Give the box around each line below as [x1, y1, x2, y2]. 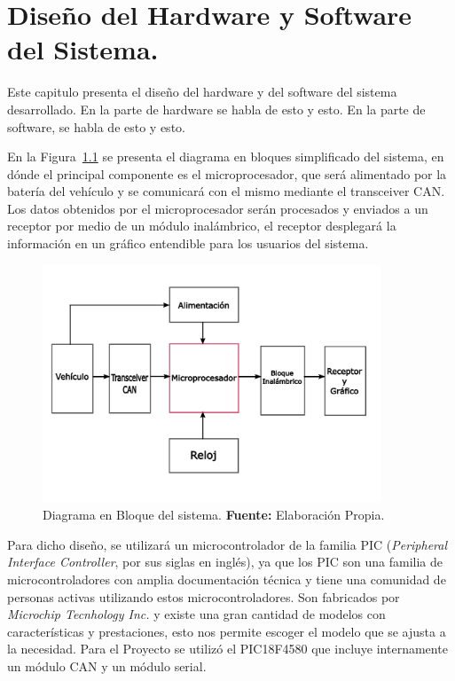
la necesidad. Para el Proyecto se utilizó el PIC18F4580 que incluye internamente [7, 639, 448, 658]
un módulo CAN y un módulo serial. [7, 656, 207, 675]
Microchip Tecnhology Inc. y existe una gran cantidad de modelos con [7, 605, 386, 623]
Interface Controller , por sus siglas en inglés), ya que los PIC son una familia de [7, 552, 443, 571]
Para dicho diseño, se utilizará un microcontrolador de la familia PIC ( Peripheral [7, 535, 448, 553]
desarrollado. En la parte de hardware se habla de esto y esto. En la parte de [7, 99, 426, 118]
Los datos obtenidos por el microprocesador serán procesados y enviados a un [7, 199, 428, 217]
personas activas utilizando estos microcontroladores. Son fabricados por [7, 587, 400, 606]
